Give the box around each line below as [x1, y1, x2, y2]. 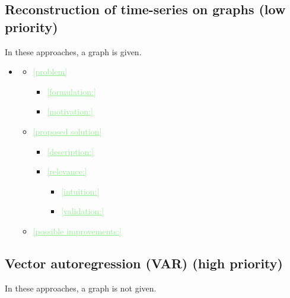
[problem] [33, 65, 68, 78]
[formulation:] [47, 85, 96, 97]
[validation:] [61, 205, 104, 217]
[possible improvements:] [33, 224, 122, 237]
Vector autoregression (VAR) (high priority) [5, 253, 283, 272]
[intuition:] [61, 185, 100, 197]
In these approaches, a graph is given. [5, 45, 142, 58]
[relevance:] [47, 165, 87, 177]
